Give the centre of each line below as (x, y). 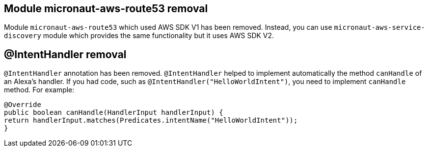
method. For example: (39, 90)
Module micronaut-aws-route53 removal (106, 9)
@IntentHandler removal (65, 54)
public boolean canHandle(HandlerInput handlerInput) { (114, 113)
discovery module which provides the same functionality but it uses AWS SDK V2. (139, 36)
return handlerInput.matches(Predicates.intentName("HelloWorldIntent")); (151, 120)
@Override (23, 105)
